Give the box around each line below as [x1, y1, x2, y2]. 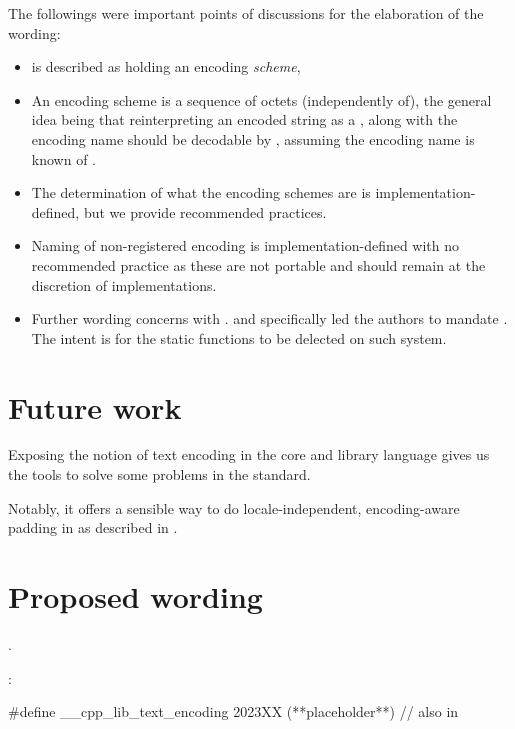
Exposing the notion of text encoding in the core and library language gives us [8, 444, 490, 465]
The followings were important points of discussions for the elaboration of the [8, 3, 484, 23]
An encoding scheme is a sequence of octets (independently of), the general [31, 89, 492, 110]
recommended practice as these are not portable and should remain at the [31, 254, 486, 275]
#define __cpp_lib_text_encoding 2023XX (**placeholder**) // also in [8, 701, 459, 722]
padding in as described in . [8, 517, 178, 538]
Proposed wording [8, 576, 263, 616]
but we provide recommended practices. [83, 201, 327, 222]
